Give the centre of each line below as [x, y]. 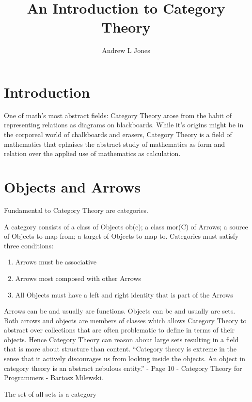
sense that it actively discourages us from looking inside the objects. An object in [125, 358]
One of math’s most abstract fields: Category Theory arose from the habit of [118, 115]
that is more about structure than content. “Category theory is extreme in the [120, 349]
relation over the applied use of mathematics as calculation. [92, 153]
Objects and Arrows [72, 187]
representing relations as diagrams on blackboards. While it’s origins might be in [124, 125]
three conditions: [29, 245]
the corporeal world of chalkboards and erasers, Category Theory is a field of [118, 134]
